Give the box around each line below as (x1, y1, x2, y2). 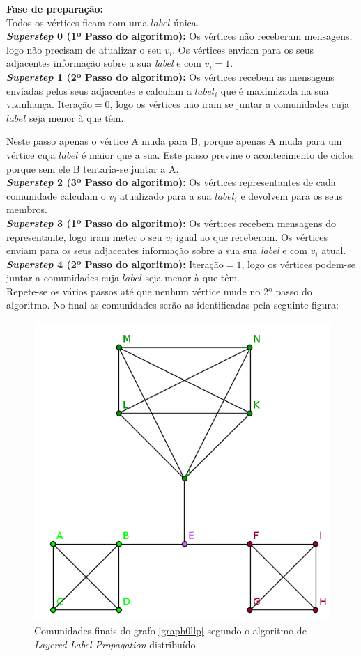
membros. (6, 202, 47, 217)
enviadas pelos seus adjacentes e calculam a (6, 83, 192, 97)
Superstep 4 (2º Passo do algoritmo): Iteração (6, 256, 224, 271)
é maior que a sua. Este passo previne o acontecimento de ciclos (82, 147, 354, 162)
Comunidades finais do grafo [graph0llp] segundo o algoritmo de (34, 623, 307, 638)
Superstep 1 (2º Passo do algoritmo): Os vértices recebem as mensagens (6, 69, 335, 84)
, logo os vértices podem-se (241, 256, 355, 271)
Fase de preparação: (6, 1, 104, 15)
